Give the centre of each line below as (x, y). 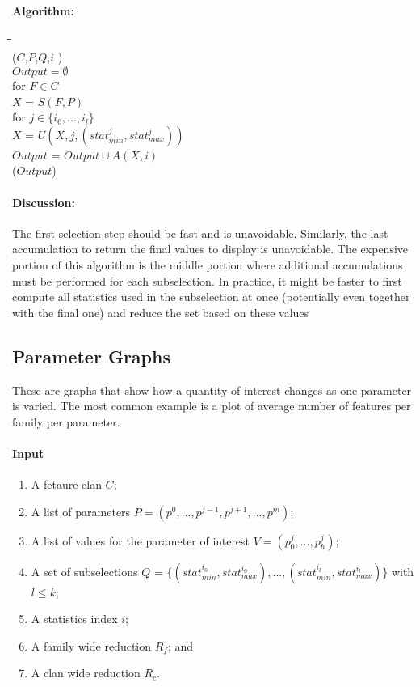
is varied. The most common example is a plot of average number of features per (212, 406)
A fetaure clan (66, 484)
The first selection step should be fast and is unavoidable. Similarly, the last (200, 233)
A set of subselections (84, 571)
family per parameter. (66, 421)
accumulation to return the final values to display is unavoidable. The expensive (210, 249)
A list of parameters (81, 511)
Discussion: (44, 202)
